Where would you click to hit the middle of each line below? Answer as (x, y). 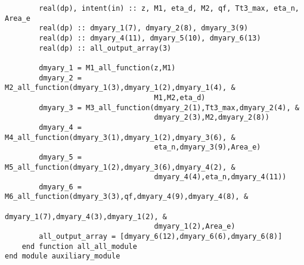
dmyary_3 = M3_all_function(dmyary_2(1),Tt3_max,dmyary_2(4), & (169, 107)
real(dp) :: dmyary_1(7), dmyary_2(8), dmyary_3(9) (144, 28)
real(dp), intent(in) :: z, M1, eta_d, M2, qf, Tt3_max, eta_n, (169, 8)
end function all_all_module (79, 246)
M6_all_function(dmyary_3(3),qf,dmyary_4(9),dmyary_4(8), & (127, 197)
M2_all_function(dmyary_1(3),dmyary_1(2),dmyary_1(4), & (120, 88)
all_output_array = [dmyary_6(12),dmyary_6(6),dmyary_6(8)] (161, 237)
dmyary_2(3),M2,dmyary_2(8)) (212, 118)
